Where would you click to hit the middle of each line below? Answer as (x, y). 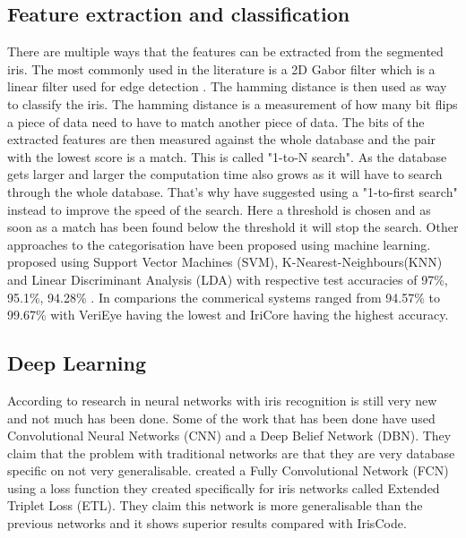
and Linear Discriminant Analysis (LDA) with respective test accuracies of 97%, (228, 279)
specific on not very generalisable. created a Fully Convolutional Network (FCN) (228, 470)
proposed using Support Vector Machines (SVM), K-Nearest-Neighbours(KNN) (225, 262)
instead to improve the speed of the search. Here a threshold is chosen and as (219, 209)
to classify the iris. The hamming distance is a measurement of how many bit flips (233, 103)
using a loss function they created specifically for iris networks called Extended (224, 487)
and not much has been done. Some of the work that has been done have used (221, 418)
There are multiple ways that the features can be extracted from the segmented (225, 51)
